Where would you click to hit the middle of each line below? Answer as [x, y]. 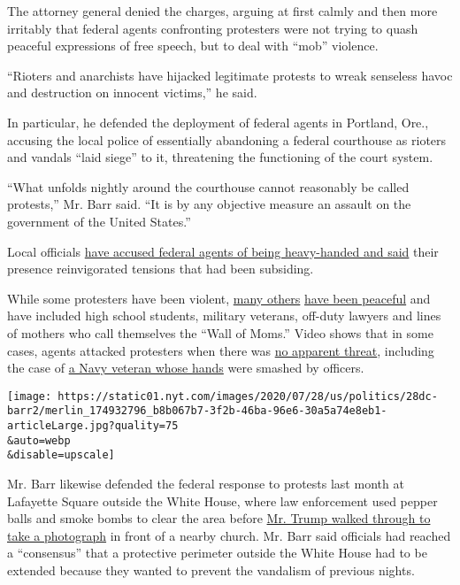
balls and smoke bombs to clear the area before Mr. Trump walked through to [219, 518]
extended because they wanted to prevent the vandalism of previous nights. [211, 570]
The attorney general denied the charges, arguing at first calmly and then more [222, 11]
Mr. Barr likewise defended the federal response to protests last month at [206, 483]
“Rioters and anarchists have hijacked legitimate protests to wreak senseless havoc [230, 75]
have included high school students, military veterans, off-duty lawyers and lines [224, 316]
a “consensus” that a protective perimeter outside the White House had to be [217, 553]
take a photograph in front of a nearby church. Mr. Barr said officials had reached [229, 535]
